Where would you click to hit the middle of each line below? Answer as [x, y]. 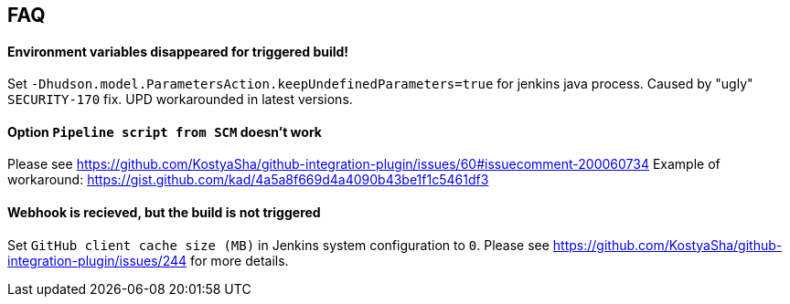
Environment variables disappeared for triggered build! [178, 51]
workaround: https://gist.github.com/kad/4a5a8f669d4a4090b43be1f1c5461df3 [248, 180]
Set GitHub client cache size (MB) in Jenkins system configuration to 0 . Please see [278, 245]
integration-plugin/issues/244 [97, 260]
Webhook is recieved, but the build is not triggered [164, 213]
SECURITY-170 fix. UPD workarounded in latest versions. [180, 100]
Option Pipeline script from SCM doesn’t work [165, 131]
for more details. [240, 260]
